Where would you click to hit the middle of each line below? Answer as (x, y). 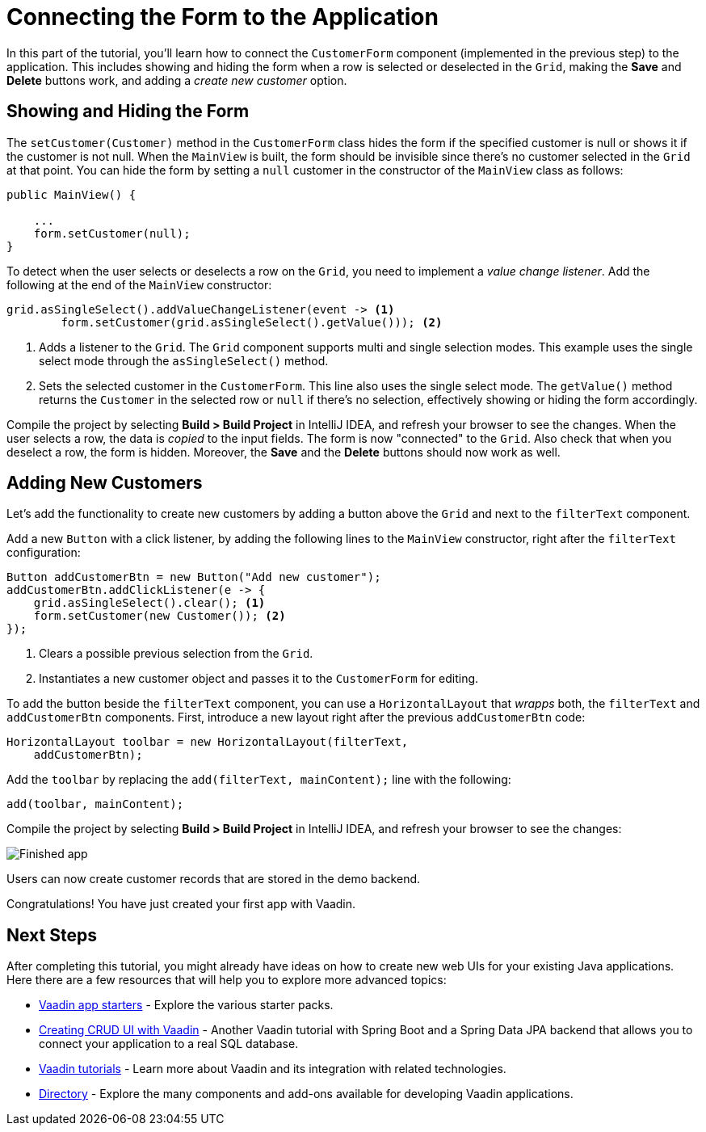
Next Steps (52, 935)
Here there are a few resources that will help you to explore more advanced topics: (227, 980)
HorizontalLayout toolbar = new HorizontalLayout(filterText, (208, 742)
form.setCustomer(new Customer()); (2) (160, 616)
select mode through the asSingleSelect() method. (184, 360)
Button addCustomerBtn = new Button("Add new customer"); (194, 577)
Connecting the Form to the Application (223, 17)
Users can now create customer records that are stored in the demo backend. (214, 879)
